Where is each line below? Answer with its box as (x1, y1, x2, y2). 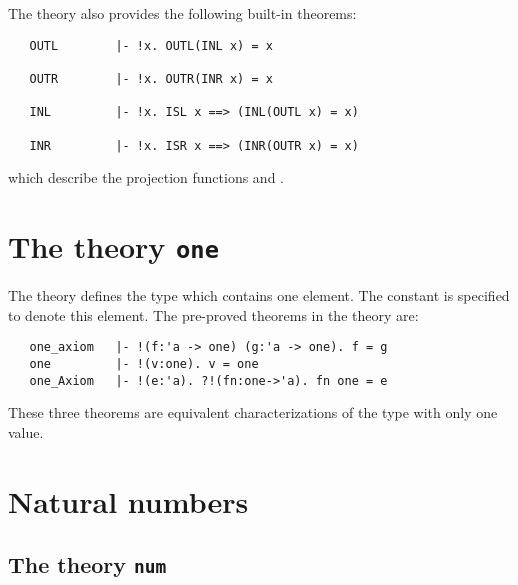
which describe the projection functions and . (8, 167, 284, 188)
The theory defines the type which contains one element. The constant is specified (8, 285, 510, 306)
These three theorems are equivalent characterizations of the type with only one (8, 402, 498, 423)
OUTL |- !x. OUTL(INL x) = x (29, 38, 273, 53)
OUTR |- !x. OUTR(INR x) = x (29, 71, 273, 86)
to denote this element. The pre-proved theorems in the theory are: (8, 304, 419, 325)
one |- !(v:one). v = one (29, 356, 259, 371)
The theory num (8, 549, 167, 580)
